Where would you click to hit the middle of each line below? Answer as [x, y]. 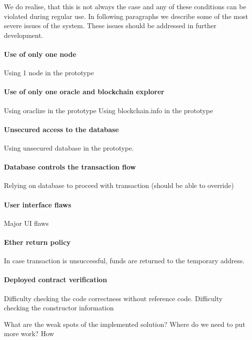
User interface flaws [38, 204]
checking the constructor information [59, 308]
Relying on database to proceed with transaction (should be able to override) [119, 185]
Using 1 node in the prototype [49, 73]
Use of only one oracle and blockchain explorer [84, 92]
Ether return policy [37, 242]
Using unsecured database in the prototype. [69, 147]
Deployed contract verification [55, 280]
